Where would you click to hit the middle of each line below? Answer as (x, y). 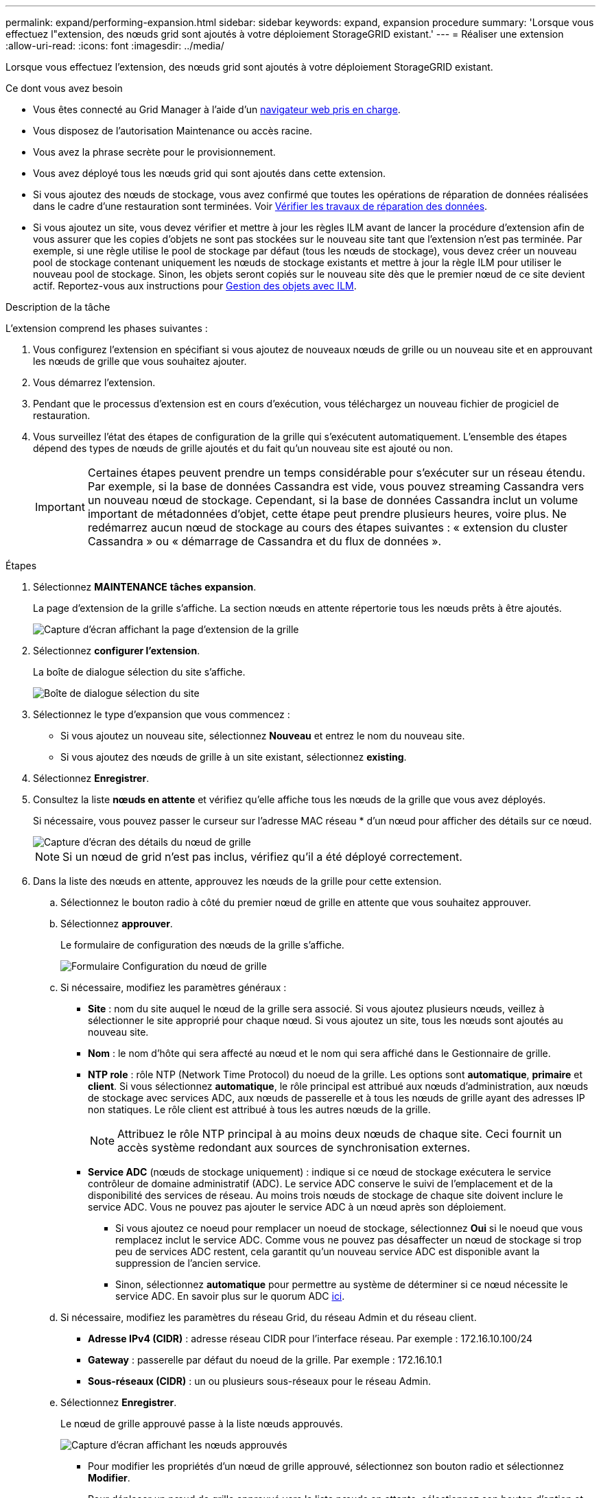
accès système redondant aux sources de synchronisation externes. (294, 1148)
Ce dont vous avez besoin (64, 88)
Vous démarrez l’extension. (94, 382)
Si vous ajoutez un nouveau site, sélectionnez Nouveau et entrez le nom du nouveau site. (263, 736)
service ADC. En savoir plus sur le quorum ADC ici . (230, 1296)
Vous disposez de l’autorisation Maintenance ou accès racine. (173, 131)
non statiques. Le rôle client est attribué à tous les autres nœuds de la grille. (259, 1109)
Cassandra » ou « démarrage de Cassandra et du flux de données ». (264, 541)
